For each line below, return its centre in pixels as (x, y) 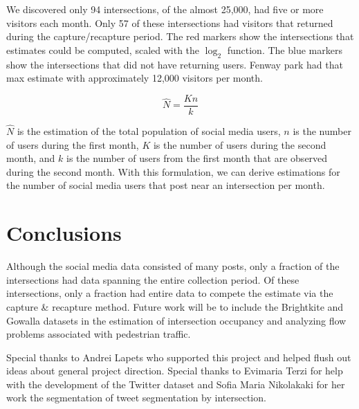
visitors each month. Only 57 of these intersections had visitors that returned (170, 22)
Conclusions (64, 233)
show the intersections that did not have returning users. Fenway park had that (175, 64)
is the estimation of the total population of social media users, (149, 131)
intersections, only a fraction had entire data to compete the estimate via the (170, 293)
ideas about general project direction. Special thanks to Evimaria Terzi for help (175, 371)
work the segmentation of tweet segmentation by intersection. (136, 398)
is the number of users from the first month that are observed (197, 158)
